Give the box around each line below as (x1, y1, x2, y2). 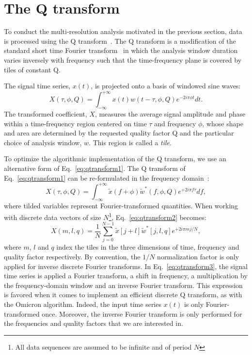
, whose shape (202, 118, 243, 128)
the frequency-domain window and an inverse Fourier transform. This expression (4, 280, 243, 290)
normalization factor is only (157, 252, 239, 261)
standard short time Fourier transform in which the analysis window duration (4, 45, 238, 55)
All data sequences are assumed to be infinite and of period (15, 341, 192, 352)
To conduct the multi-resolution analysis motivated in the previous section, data (4, 26, 242, 36)
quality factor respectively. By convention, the (4, 252, 141, 261)
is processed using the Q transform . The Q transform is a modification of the (4, 35, 236, 46)
